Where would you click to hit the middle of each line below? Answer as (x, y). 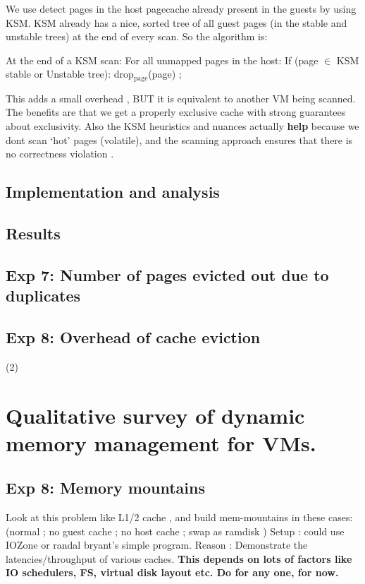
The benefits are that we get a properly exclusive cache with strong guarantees (176, 112)
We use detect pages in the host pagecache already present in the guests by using (181, 8)
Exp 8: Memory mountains (105, 488)
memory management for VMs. (161, 442)
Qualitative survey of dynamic (155, 415)
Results (33, 233)
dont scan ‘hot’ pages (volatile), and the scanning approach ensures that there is (179, 139)
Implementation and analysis (113, 192)
